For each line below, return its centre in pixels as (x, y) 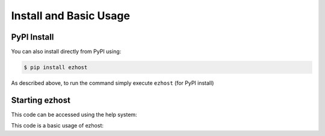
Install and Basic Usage (71, 16)
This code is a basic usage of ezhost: (57, 126)
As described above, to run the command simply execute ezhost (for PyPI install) (113, 83)
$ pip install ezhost (56, 67)
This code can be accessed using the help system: (74, 114)
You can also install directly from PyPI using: (66, 52)
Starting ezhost (41, 100)
